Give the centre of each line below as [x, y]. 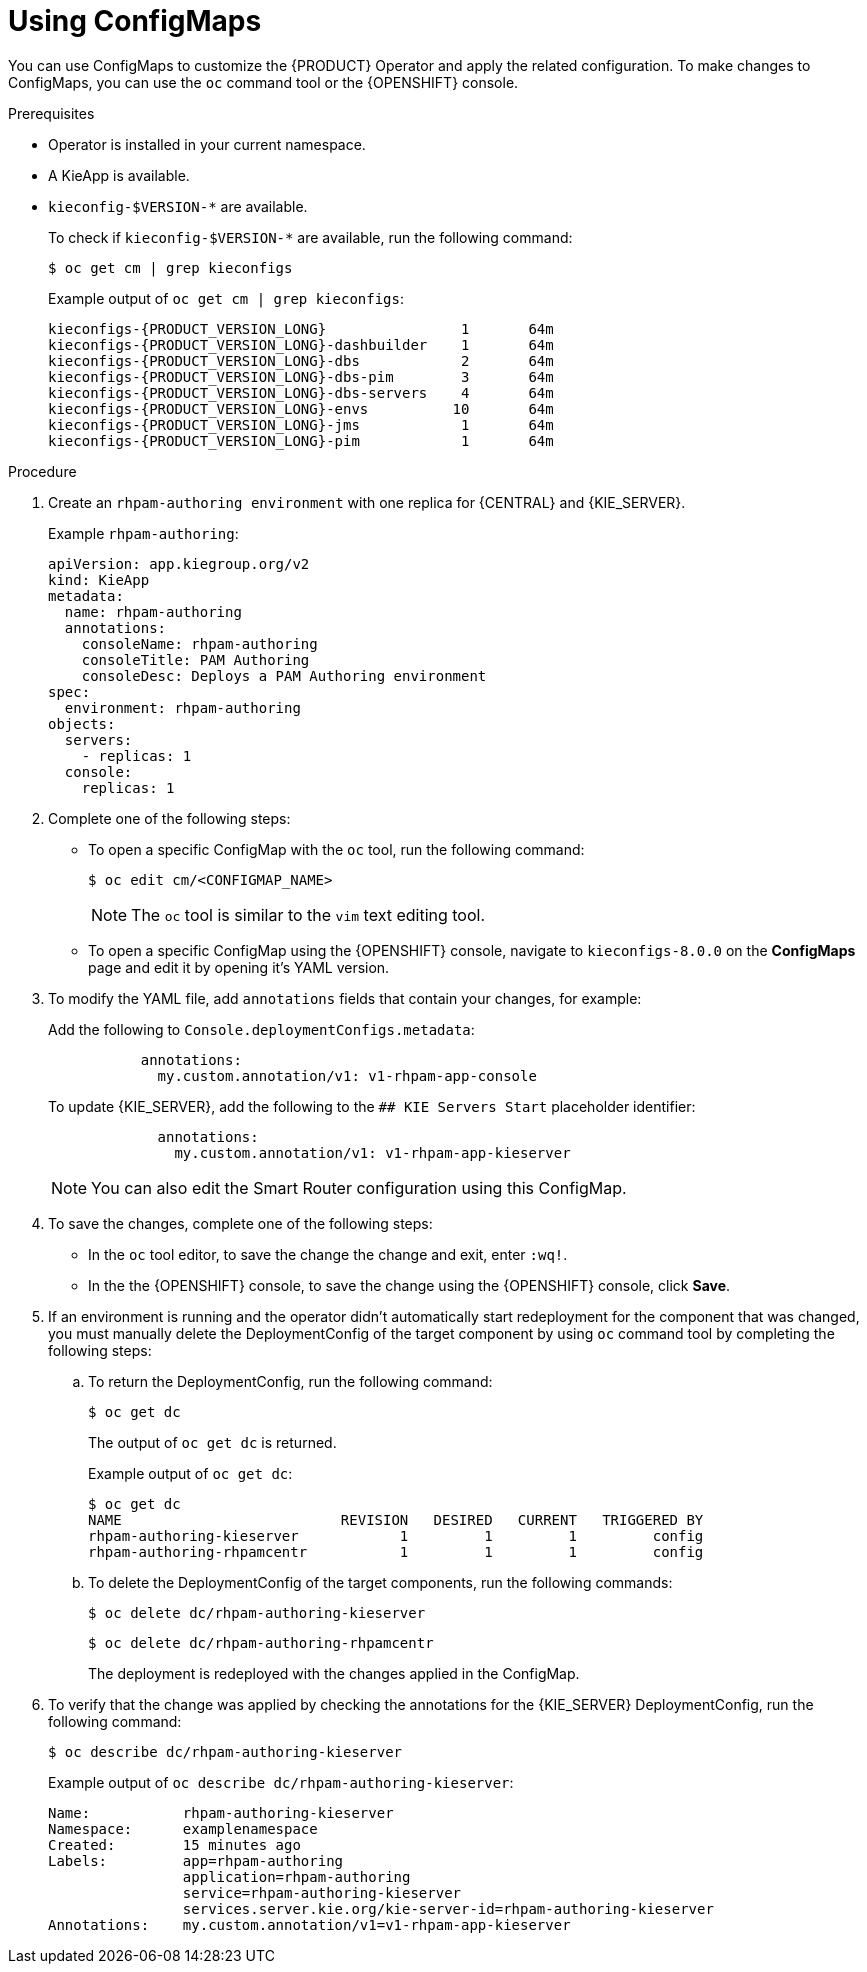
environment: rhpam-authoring [182, 707]
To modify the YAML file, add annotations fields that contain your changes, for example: [345, 998]
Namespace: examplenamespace [183, 1828]
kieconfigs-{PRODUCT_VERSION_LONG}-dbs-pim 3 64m [301, 376]
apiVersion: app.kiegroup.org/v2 [179, 563]
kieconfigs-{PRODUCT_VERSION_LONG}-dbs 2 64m [301, 360]
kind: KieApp [99, 579]
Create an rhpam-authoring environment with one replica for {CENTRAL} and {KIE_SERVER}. [367, 502]
